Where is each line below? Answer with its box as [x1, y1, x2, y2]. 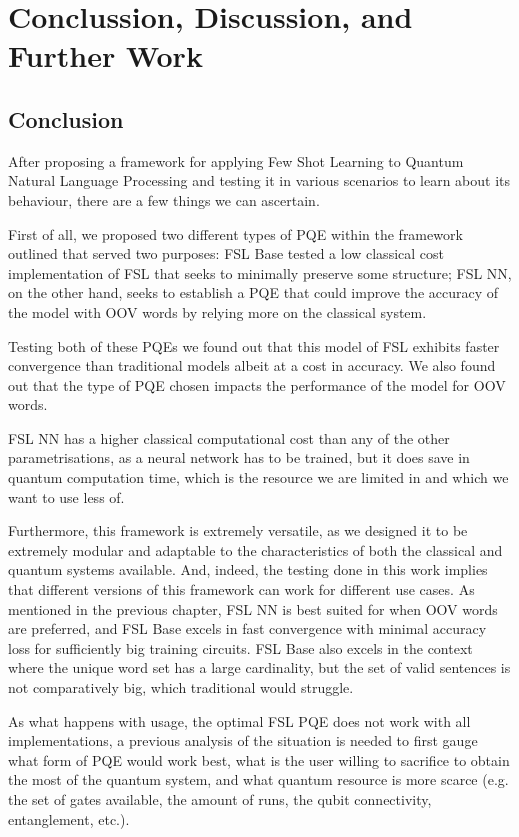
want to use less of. [8, 486, 125, 507]
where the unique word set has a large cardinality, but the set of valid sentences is [8, 657, 511, 678]
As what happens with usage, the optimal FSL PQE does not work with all [8, 710, 471, 731]
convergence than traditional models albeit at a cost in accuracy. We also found [8, 355, 496, 376]
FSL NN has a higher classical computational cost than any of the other [8, 427, 450, 448]
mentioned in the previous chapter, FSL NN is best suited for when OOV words [8, 598, 498, 619]
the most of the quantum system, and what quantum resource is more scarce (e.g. [8, 769, 509, 790]
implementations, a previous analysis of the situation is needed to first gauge [8, 730, 478, 751]
